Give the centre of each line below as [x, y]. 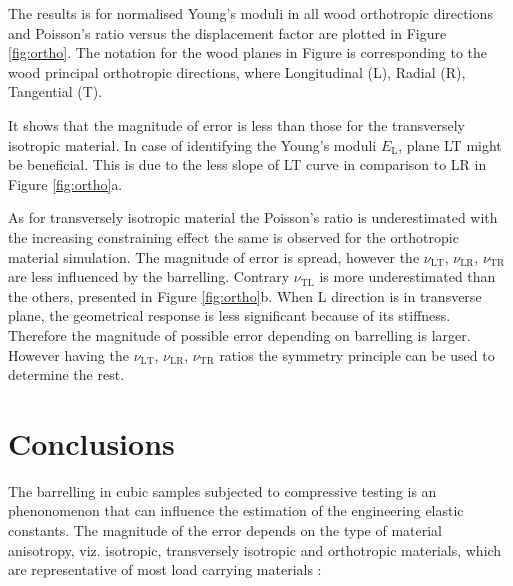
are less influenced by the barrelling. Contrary [149, 276]
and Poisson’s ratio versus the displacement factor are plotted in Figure [227, 32]
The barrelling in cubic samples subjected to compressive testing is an [222, 490]
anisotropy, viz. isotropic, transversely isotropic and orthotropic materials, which [255, 549]
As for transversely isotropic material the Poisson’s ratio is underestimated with [253, 217]
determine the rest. [66, 374]
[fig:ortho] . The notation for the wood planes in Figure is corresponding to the [248, 52]
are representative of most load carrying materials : [165, 569]
